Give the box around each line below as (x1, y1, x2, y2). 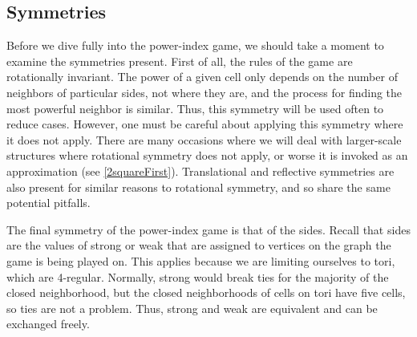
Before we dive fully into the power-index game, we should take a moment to (6, 37, 384, 54)
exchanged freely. (6, 315, 90, 332)
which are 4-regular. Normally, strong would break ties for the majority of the (6, 268, 389, 285)
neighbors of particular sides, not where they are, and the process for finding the (6, 83, 403, 100)
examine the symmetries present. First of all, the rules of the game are (6, 52, 353, 69)
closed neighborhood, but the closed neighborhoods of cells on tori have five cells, (6, 284, 406, 301)
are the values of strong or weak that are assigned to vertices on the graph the (6, 237, 391, 254)
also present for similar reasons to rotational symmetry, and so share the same (6, 178, 391, 195)
